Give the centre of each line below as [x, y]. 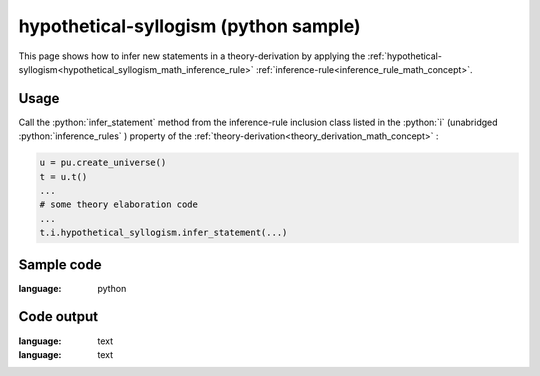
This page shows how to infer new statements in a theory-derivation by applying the [192, 56]
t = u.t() [63, 176]
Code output [58, 316]
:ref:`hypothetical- [404, 56]
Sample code [60, 264]
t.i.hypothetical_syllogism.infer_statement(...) [163, 233]
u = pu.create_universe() [103, 163]
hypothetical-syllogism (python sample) [189, 26]
